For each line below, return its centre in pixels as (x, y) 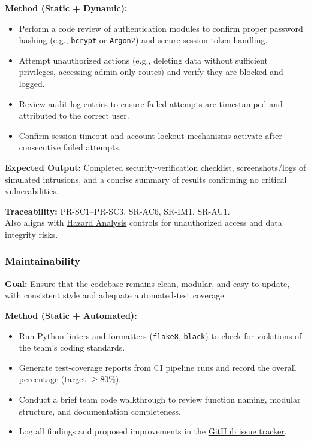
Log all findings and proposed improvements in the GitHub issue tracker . (153, 431)
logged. (32, 84)
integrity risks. (31, 234)
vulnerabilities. (32, 191)
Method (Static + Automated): (71, 315)
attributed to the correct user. (74, 115)
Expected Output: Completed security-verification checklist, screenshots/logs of (155, 167)
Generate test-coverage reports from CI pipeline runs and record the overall (158, 367)
